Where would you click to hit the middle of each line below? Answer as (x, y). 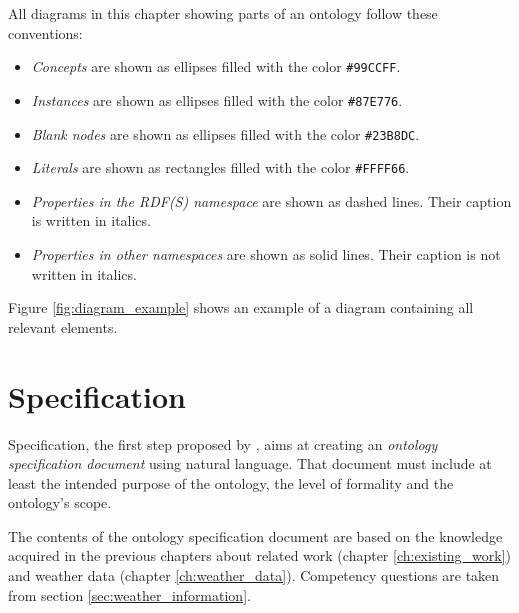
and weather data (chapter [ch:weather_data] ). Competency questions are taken (254, 575)
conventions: (45, 32)
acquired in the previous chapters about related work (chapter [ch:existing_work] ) (259, 555)
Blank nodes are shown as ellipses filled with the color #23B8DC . (225, 133)
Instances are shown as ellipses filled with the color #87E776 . (217, 99)
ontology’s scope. (60, 502)
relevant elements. (63, 326)
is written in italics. (91, 220)
